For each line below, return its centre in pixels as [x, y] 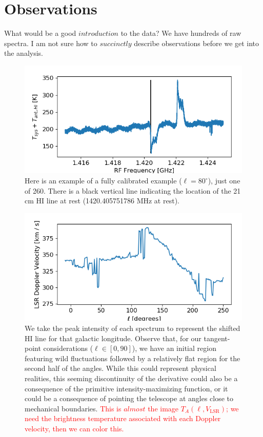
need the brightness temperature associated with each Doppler [123, 418]
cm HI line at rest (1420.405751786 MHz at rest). [102, 201]
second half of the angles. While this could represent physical [120, 368]
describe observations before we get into [197, 43]
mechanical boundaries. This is [73, 408]
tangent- [217, 338]
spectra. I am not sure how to [51, 43]
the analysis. [24, 53]
